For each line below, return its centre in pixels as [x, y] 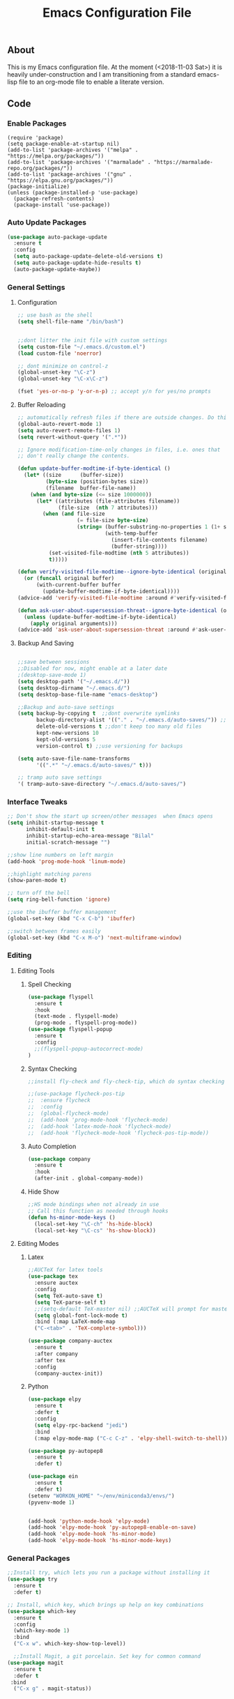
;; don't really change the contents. [73, 456]
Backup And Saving [46, 643]
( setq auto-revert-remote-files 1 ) [69, 430]
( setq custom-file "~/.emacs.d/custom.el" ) [81, 346]
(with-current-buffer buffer [78, 585]
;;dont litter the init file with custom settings [92, 340]
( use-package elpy [54, 1399]
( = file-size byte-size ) [112, 521]
